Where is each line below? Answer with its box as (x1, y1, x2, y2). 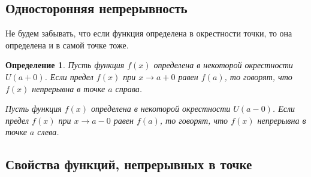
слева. (37, 126, 59, 138)
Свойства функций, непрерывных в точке (5, 155, 252, 173)
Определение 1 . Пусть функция (5, 59, 125, 71)
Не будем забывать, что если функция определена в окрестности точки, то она (5, 27, 292, 39)
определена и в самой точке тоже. (5, 38, 129, 51)
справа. (115, 82, 143, 94)
